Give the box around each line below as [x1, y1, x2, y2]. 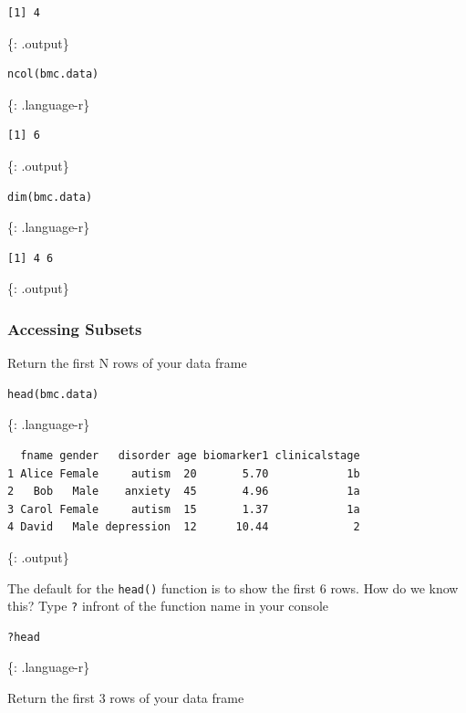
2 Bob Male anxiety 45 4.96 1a [7, 485, 360, 498]
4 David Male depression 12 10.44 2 [7, 520, 360, 534]
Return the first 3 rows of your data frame [7, 688, 244, 707]
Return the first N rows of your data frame [7, 353, 247, 372]
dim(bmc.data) [7, 190, 93, 204]
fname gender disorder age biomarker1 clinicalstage [20, 448, 360, 462]
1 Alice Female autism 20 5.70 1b [7, 467, 360, 480]
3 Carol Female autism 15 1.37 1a [7, 502, 360, 516]
